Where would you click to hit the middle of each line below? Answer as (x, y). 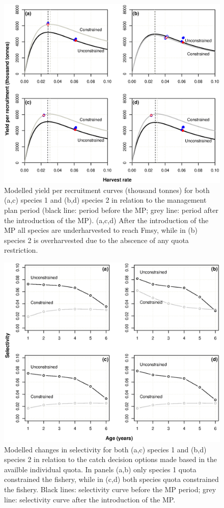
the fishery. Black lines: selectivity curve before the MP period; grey (110, 489)
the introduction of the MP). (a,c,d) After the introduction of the (106, 220)
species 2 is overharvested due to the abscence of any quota (96, 240)
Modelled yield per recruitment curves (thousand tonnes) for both (107, 190)
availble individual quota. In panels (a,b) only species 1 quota (100, 469)
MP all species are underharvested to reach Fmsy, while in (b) (101, 230)
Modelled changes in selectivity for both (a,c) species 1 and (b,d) (105, 449)
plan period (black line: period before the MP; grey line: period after (111, 210)
